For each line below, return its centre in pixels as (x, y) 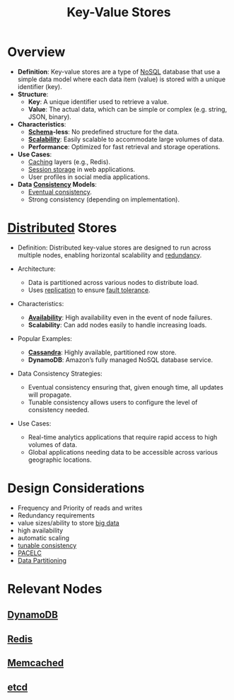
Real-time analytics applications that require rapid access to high (123, 437)
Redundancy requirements (56, 515)
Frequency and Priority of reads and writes (80, 508)
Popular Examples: (45, 338)
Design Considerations (76, 488)
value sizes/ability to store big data (68, 523)
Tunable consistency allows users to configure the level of (113, 402)
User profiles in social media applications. (89, 177)
